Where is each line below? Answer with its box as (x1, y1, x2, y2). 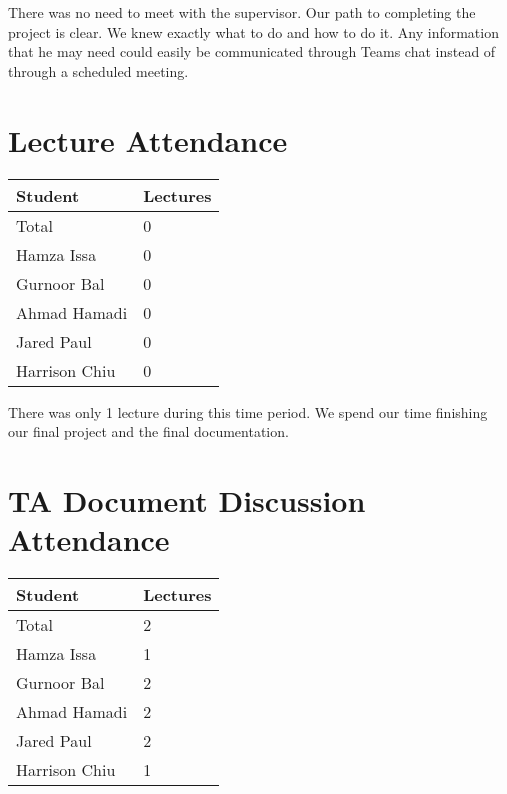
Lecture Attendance (8, 119, 288, 160)
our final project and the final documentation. (8, 421, 289, 442)
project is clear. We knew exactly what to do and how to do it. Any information (8, 21, 499, 42)
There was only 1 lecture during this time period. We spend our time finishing (8, 401, 488, 422)
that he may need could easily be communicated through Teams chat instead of (8, 41, 496, 62)
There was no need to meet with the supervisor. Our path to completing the (8, 2, 476, 22)
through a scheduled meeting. (8, 60, 189, 81)
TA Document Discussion (8, 479, 366, 520)
